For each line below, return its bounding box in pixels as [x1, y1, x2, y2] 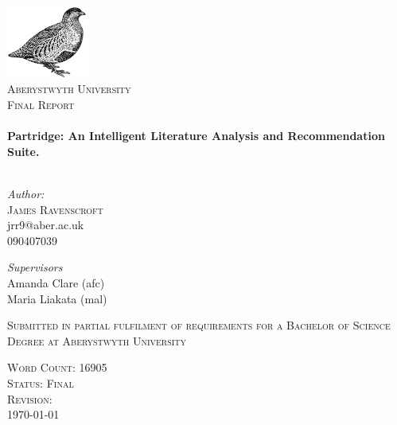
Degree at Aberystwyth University [7, 332, 187, 349]
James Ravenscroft [7, 201, 103, 217]
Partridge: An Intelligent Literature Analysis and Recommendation [7, 127, 385, 144]
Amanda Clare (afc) [7, 274, 105, 290]
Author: [7, 185, 45, 201]
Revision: [7, 390, 53, 407]
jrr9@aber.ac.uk [7, 216, 84, 233]
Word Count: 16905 [7, 359, 107, 376]
